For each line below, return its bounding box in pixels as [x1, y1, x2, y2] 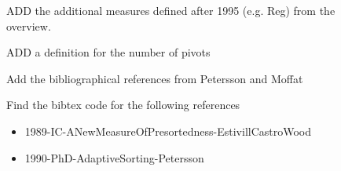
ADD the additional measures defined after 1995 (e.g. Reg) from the [6, 2, 335, 18]
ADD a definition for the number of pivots [6, 44, 211, 60]
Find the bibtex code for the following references [6, 96, 240, 113]
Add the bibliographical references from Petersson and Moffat [6, 70, 303, 86]
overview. [6, 17, 51, 34]
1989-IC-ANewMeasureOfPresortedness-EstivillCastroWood [24, 122, 312, 139]
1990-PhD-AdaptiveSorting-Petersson [24, 149, 204, 166]
